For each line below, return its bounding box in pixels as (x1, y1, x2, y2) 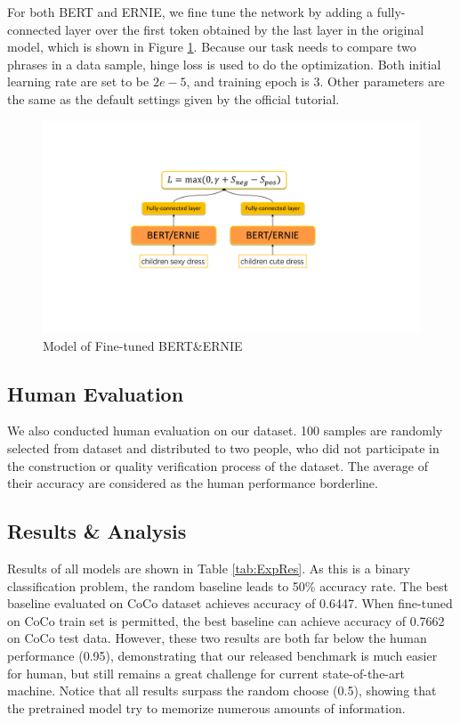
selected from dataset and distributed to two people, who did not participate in (7, 439, 440, 458)
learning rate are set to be (7, 72, 149, 91)
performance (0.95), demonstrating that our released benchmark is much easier (7, 646, 438, 664)
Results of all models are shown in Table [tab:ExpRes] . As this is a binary (7, 559, 410, 578)
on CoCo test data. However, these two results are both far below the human (7, 629, 427, 647)
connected (7, 20, 61, 38)
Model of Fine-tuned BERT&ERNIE (43, 336, 243, 354)
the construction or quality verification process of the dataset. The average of (7, 456, 428, 475)
